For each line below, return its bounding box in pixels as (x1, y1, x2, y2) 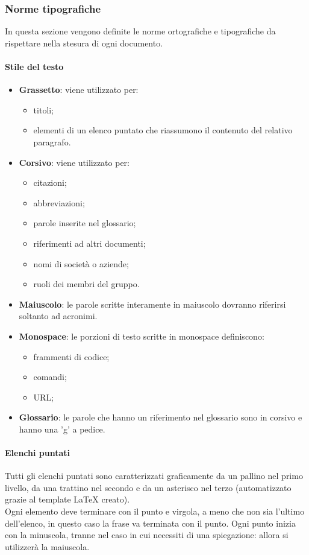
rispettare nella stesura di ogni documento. (5, 36, 163, 49)
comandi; (33, 370, 67, 383)
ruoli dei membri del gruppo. (33, 277, 140, 290)
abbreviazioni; (33, 196, 85, 209)
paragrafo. (33, 135, 71, 148)
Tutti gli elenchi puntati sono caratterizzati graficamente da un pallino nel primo (5, 469, 303, 482)
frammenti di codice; (33, 350, 110, 363)
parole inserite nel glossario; (33, 217, 136, 229)
